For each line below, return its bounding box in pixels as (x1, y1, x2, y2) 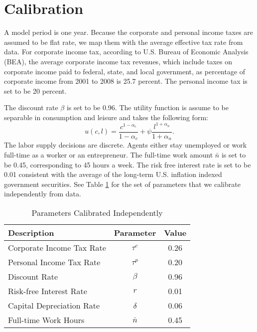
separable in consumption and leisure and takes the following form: (4, 112, 208, 122)
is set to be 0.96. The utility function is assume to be (66, 102, 229, 113)
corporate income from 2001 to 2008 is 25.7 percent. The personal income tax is (4, 76, 248, 86)
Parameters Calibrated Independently (31, 207, 163, 219)
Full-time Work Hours (8, 314, 85, 326)
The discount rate (4, 102, 58, 113)
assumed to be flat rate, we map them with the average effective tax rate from (4, 36, 243, 47)
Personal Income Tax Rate (8, 256, 101, 268)
